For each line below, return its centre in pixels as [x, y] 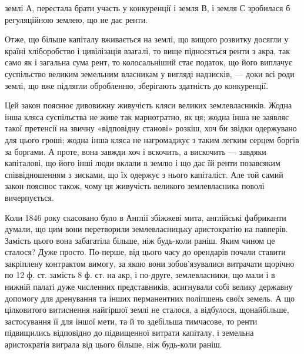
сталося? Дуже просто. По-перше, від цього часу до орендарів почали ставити [145, 252]
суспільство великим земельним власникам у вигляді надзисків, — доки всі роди [150, 73]
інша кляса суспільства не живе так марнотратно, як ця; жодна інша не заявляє [147, 116]
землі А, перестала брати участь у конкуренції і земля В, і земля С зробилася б [148, 8]
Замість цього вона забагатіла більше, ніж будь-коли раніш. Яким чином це [140, 240]
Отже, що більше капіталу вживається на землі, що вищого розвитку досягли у [147, 39]
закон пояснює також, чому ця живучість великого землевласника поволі [135, 186]
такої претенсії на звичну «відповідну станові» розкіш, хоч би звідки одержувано [151, 128]
